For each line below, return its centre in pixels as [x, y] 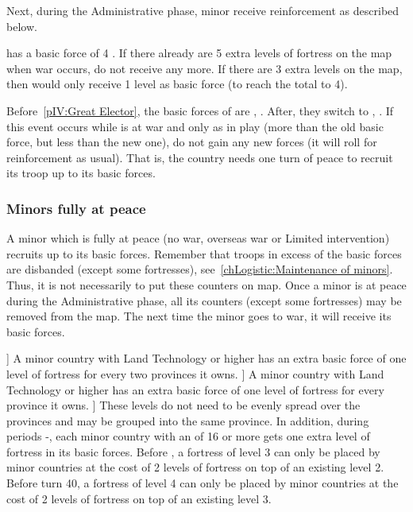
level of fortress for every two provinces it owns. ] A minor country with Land [195, 373]
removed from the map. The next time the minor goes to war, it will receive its [199, 316]
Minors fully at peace [76, 208]
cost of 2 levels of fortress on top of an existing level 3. [139, 498]
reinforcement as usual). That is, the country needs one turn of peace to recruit [200, 157]
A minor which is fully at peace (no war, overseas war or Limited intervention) [198, 238]
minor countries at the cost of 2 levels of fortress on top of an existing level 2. [195, 467]
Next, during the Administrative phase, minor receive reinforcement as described [203, 10]
